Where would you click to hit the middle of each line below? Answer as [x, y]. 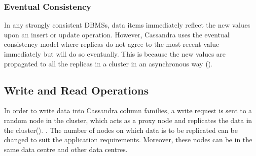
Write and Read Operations [76, 90]
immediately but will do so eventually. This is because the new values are [115, 54]
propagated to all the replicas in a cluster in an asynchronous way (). [109, 63]
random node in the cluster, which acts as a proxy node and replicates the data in [128, 120]
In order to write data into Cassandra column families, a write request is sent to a [128, 110]
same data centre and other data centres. [66, 149]
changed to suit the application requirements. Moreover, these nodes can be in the [128, 140]
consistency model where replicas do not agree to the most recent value [111, 44]
